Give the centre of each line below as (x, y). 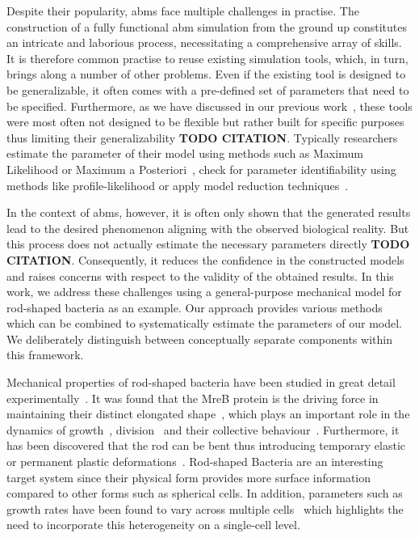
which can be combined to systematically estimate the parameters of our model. (204, 323)
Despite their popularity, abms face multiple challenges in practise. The (183, 11)
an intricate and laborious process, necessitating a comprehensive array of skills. (204, 42)
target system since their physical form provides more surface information (189, 477)
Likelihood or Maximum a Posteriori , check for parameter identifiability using (201, 169)
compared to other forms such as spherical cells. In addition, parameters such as (205, 493)
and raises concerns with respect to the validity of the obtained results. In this (200, 275)
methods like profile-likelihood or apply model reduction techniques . (178, 185)
